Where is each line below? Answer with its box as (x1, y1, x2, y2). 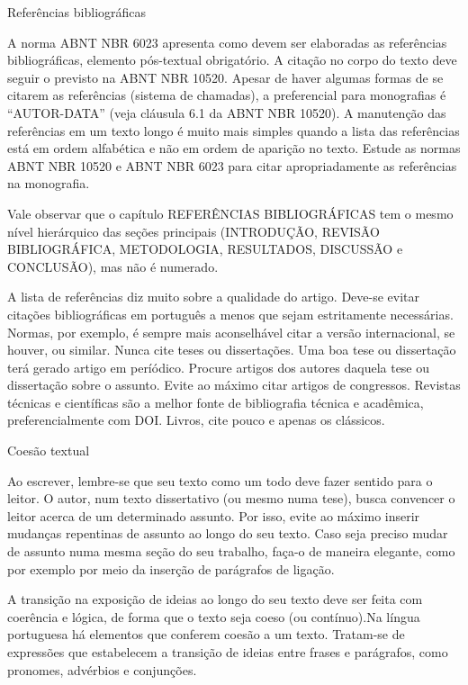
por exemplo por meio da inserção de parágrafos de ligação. (7, 559, 335, 578)
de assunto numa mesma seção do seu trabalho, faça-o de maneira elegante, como (7, 542, 455, 561)
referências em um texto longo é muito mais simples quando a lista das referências (7, 121, 460, 140)
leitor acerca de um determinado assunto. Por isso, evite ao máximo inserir (7, 506, 420, 525)
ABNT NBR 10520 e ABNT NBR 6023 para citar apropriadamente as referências (7, 156, 457, 175)
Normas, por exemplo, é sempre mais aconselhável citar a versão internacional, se (7, 322, 455, 341)
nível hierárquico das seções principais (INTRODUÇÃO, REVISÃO (7, 221, 380, 240)
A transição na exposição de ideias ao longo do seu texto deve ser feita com (7, 590, 423, 608)
